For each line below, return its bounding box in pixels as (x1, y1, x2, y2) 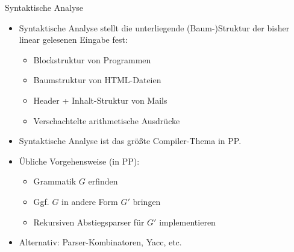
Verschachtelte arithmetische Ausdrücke (33, 114, 180, 127)
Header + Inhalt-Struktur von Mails (33, 93, 167, 106)
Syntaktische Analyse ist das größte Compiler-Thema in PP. (19, 134, 242, 147)
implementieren (159, 215, 216, 228)
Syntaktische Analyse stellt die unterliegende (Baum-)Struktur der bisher (19, 21, 290, 34)
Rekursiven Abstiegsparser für (33, 215, 145, 228)
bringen (133, 195, 161, 207)
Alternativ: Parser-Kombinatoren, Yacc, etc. (19, 236, 182, 248)
